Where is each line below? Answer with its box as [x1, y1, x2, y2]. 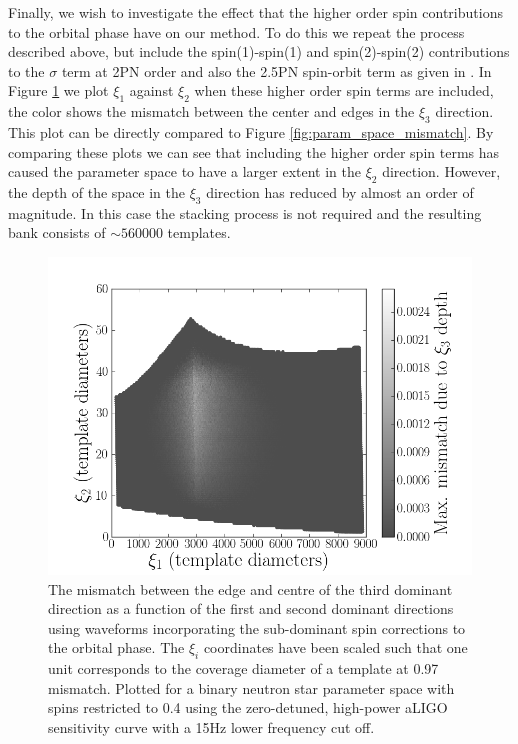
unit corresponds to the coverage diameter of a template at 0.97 [48, 658, 439, 679]
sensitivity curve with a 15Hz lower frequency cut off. [48, 716, 375, 737]
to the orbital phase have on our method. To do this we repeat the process [8, 21, 465, 42]
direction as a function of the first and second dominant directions [48, 598, 454, 619]
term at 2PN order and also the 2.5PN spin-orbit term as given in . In [61, 60, 492, 81]
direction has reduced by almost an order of [206, 181, 474, 202]
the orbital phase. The [48, 637, 185, 658]
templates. [167, 222, 231, 243]
